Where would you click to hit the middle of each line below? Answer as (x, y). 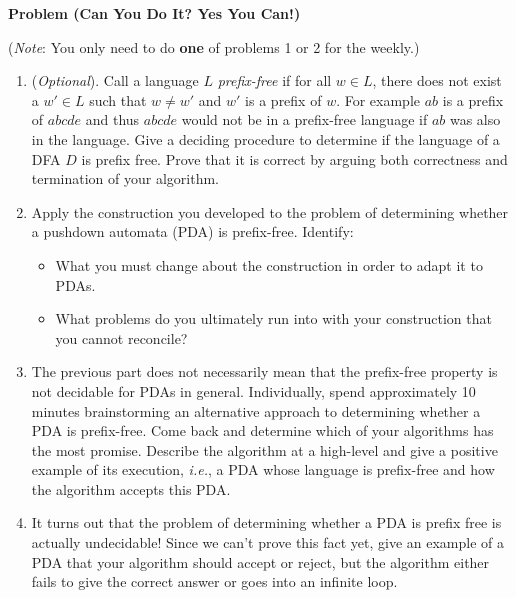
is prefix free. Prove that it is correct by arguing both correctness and (294, 158)
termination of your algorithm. (125, 178)
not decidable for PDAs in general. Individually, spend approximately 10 (253, 390)
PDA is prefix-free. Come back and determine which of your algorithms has (262, 430)
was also (475, 119)
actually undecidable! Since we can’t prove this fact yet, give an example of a (268, 542)
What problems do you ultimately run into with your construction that (273, 318)
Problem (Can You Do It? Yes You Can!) (154, 13)
